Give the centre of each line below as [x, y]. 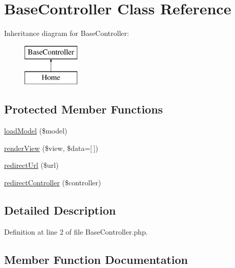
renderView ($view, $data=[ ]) [51, 148]
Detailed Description [60, 210]
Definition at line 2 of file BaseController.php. [76, 231]
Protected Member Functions [84, 109]
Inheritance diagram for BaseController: [67, 33]
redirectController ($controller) [53, 182]
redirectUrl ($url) [31, 165]
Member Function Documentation [96, 259]
